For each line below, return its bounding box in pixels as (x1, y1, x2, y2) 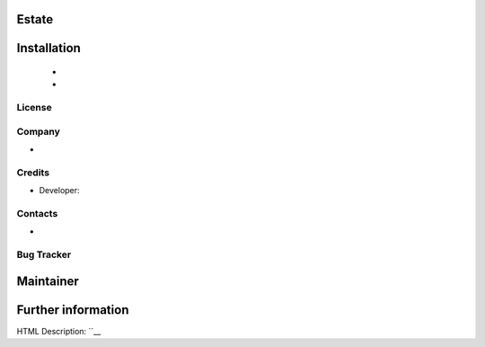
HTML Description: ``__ (16, 325, 101, 336)
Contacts (16, 208, 58, 220)
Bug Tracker (16, 248, 72, 261)
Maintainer (16, 273, 80, 289)
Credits (16, 166, 49, 179)
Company (16, 125, 60, 138)
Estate (16, 12, 54, 27)
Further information (16, 302, 129, 317)
